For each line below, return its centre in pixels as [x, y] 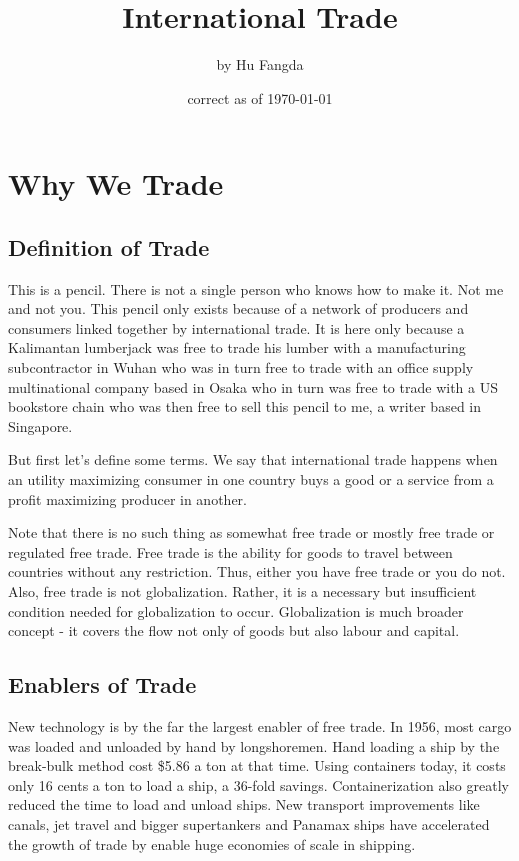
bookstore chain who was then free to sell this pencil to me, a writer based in [245, 406]
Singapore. [40, 425]
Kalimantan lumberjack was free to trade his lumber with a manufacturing [237, 347]
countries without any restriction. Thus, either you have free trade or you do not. [257, 571]
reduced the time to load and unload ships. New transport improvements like [244, 804]
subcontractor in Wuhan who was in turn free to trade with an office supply [241, 367]
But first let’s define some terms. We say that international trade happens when [253, 459]
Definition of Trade [109, 246]
